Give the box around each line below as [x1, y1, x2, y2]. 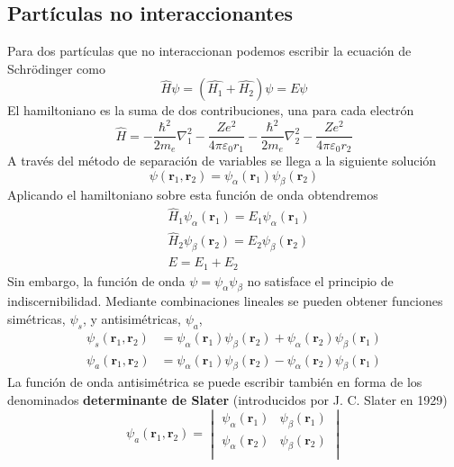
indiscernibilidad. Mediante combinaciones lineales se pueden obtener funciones [7, 292, 443, 310]
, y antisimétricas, [82, 309, 181, 328]
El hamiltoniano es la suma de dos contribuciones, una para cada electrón [7, 101, 414, 120]
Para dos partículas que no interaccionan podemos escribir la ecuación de [7, 41, 412, 60]
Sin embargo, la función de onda [7, 271, 186, 290]
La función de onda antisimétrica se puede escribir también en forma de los [7, 373, 422, 391]
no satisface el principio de [247, 271, 394, 290]
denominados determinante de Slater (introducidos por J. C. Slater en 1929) [7, 391, 448, 409]
